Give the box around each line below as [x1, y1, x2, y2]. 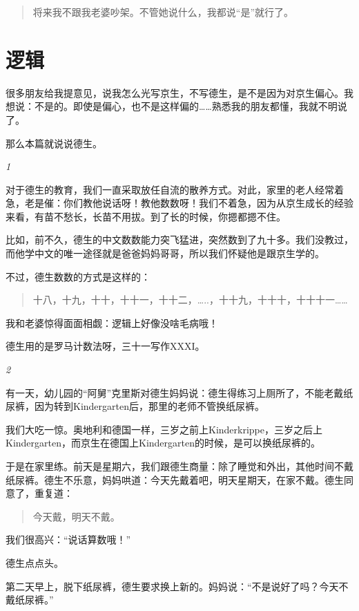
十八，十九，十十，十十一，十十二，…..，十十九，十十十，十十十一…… [32, 292, 348, 307]
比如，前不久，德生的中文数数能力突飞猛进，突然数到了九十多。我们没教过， [6, 232, 353, 247]
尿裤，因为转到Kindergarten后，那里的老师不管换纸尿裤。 [6, 399, 264, 413]
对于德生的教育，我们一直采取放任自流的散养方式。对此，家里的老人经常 [6, 182, 334, 196]
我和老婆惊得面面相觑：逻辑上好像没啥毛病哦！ [6, 315, 218, 330]
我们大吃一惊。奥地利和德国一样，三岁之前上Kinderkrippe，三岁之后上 [6, 422, 323, 436]
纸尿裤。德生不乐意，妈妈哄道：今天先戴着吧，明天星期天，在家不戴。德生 [6, 472, 344, 487]
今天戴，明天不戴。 [32, 509, 120, 523]
